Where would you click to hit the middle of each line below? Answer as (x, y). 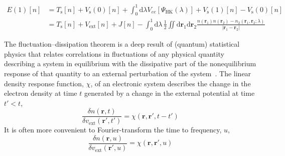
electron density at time (41, 93)
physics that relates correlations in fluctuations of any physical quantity (114, 53)
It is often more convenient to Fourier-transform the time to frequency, (113, 130)
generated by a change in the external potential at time (169, 93)
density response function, (44, 83)
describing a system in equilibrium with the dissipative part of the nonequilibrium (130, 63)
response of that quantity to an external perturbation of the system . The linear (128, 73)
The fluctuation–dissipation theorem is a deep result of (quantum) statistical (122, 44)
